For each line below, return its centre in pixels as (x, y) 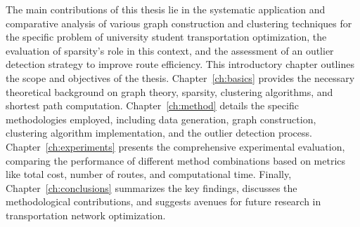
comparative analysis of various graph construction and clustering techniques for (179, 23)
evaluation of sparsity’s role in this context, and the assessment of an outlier (170, 50)
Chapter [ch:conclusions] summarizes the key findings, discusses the (152, 187)
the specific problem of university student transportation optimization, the (166, 37)
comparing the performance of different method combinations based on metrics (176, 160)
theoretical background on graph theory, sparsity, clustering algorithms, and (169, 91)
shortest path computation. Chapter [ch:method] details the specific (152, 105)
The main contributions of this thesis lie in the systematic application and (166, 9)
